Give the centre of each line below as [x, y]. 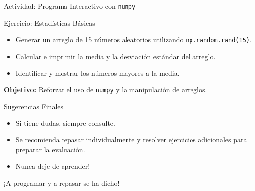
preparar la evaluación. [50, 149]
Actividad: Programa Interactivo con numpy [70, 6]
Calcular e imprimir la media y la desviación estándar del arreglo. [116, 56]
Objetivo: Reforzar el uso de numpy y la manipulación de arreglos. [106, 90]
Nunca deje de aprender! [53, 166]
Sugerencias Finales [33, 106]
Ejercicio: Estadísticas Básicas [50, 23]
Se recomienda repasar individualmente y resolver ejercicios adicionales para [131, 139]
